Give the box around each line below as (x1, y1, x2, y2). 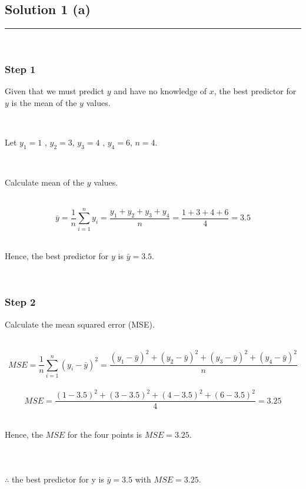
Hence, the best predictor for (5, 250, 109, 262)
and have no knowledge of (114, 85, 207, 97)
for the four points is (67, 428, 142, 440)
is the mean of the (11, 96, 77, 108)
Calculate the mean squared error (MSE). (5, 318, 155, 330)
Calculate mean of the (5, 176, 84, 189)
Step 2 (5, 295, 36, 309)
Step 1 (5, 61, 36, 76)
